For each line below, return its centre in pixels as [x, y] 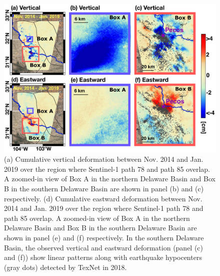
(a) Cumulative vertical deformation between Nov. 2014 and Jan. [104, 159]
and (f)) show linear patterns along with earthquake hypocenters [103, 257]
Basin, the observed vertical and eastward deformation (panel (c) [104, 247]
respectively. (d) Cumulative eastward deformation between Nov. [103, 198]
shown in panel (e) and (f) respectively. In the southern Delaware [104, 237]
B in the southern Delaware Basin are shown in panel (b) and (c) [104, 189]
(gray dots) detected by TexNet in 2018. [65, 267]
